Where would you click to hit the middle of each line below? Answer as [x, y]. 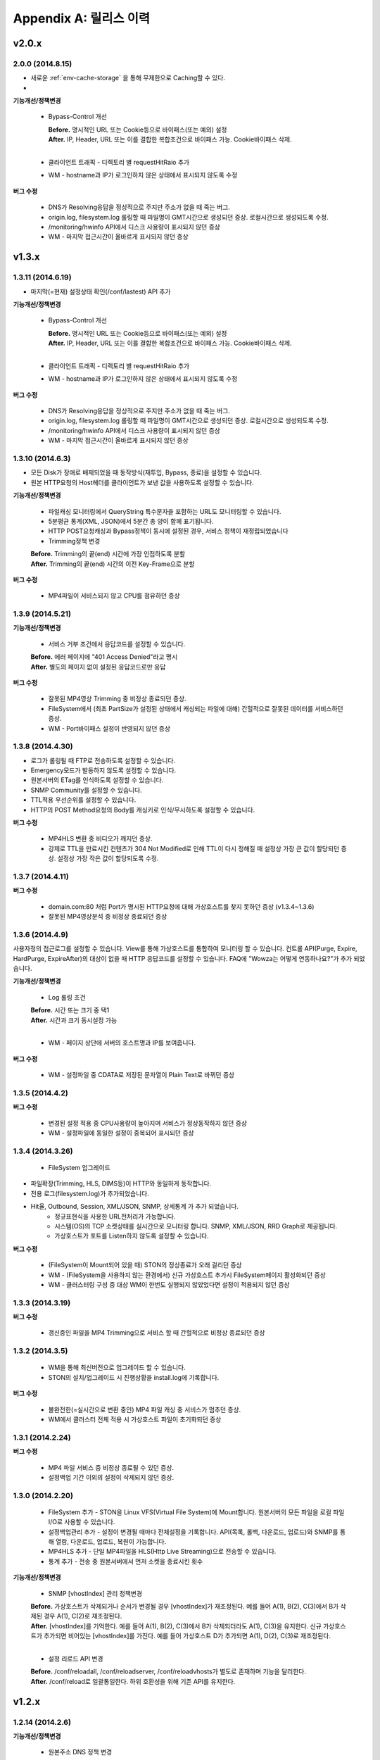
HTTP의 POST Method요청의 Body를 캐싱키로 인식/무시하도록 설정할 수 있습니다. [143, 810]
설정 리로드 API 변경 [76, 1659]
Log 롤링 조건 [67, 997]
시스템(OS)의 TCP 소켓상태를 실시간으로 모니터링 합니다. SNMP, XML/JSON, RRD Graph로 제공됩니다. [196, 1226]
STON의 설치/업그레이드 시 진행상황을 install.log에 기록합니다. [134, 1377]
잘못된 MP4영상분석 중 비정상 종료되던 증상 [108, 917]
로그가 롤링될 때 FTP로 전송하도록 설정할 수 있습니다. [103, 760]
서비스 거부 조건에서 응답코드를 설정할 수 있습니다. [117, 643]
